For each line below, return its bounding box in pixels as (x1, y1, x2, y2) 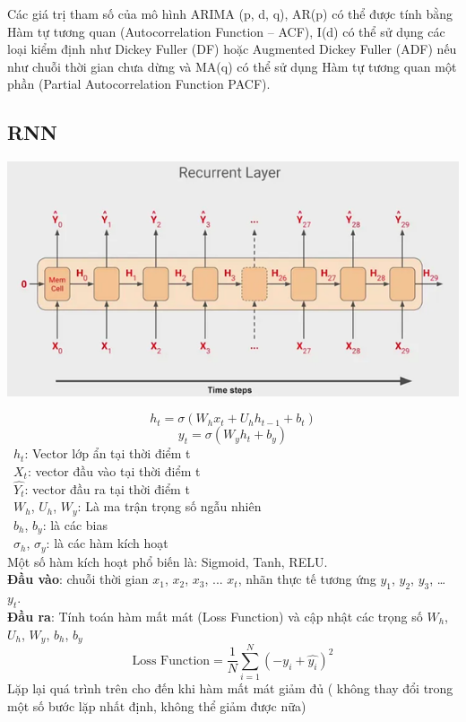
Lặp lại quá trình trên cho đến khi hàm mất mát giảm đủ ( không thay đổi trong (7, 679, 453, 698)
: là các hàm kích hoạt (46, 534, 168, 552)
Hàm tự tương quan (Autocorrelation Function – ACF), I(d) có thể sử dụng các (7, 22, 445, 40)
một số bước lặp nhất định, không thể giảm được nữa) (7, 696, 306, 715)
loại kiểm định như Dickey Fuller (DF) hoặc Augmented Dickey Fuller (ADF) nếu (7, 39, 457, 58)
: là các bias (42, 515, 108, 534)
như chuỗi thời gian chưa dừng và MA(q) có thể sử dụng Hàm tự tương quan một (7, 57, 457, 75)
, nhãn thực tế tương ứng (237, 570, 376, 588)
